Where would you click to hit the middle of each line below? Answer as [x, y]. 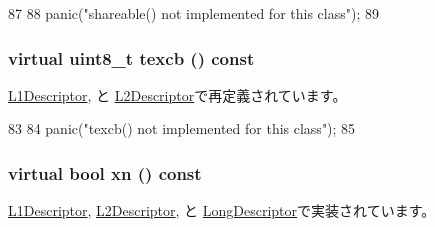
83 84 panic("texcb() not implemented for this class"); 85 [182, 128]
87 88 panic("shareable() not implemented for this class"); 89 [193, 13]
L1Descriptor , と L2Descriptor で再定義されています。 [177, 94]
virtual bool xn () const [105, 172]
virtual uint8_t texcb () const [131, 57]
